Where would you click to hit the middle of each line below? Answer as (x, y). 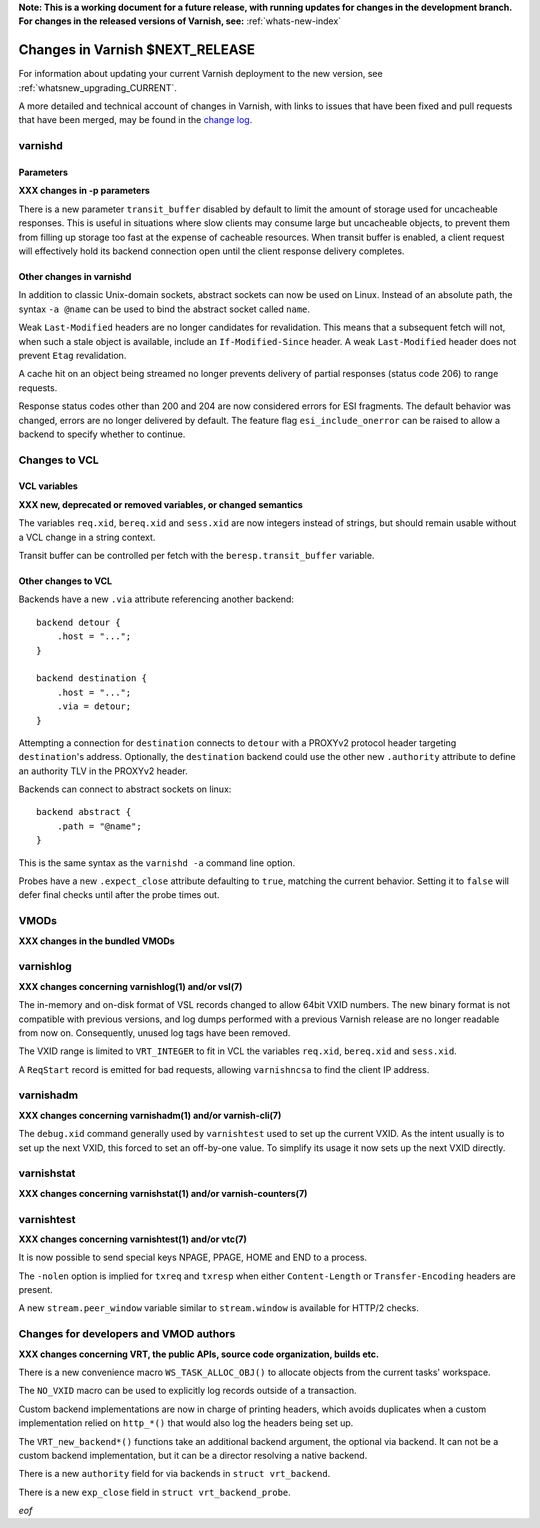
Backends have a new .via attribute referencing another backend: (156, 599)
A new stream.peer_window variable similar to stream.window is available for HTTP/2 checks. (219, 1308)
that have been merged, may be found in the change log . (135, 120)
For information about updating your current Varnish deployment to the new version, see (201, 74)
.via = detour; (94, 706)
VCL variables (48, 486)
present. (36, 1290)
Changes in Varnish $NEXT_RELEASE (136, 50)
